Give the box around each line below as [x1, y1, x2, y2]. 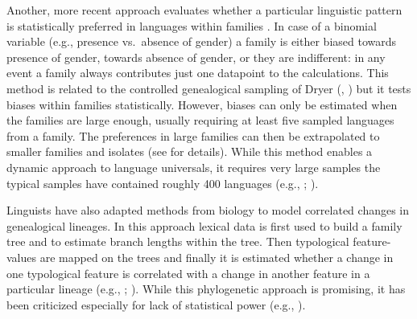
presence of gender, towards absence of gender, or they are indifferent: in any [6, 48, 386, 65]
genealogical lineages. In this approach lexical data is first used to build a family [6, 217, 403, 234]
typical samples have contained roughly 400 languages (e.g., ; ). [6, 174, 319, 191]
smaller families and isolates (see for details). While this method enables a [6, 143, 373, 160]
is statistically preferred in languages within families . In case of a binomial [6, 17, 377, 34]
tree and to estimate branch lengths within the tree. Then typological [6, 233, 349, 250]
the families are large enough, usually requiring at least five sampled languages [6, 112, 394, 129]
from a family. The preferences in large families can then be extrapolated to [6, 127, 380, 144]
